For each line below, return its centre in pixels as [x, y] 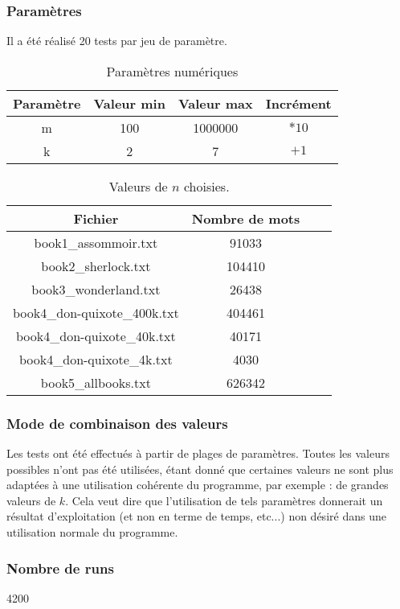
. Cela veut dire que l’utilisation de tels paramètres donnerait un [224, 500]
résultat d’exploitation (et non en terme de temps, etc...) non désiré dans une [196, 516]
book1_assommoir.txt [96, 242]
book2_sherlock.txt [96, 265]
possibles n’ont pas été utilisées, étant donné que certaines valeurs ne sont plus [200, 469]
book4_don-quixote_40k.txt [96, 335]
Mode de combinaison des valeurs [117, 423]
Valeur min [129, 103]
